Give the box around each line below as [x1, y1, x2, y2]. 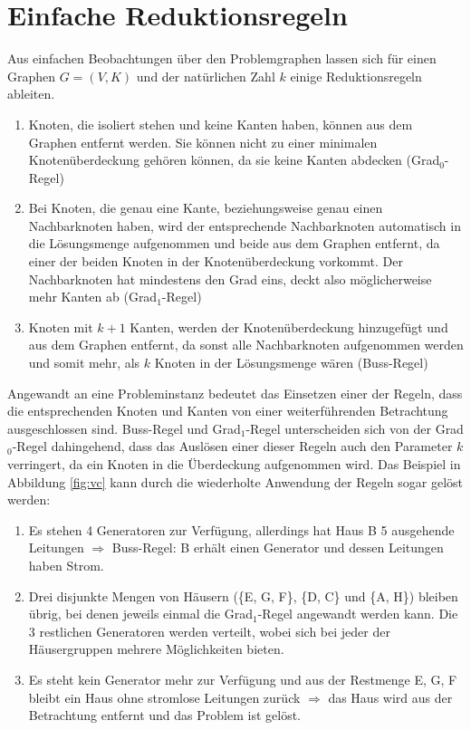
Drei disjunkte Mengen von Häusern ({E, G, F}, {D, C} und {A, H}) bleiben [28, 586, 458, 605]
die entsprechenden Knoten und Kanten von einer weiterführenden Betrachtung [7, 401, 448, 420]
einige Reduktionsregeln [290, 66, 422, 85]
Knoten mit [28, 317, 93, 336]
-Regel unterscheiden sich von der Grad [245, 418, 464, 437]
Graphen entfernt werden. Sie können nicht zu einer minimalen [28, 132, 378, 151]
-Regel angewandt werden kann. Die [257, 604, 458, 623]
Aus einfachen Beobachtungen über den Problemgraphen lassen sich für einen [7, 49, 437, 68]
